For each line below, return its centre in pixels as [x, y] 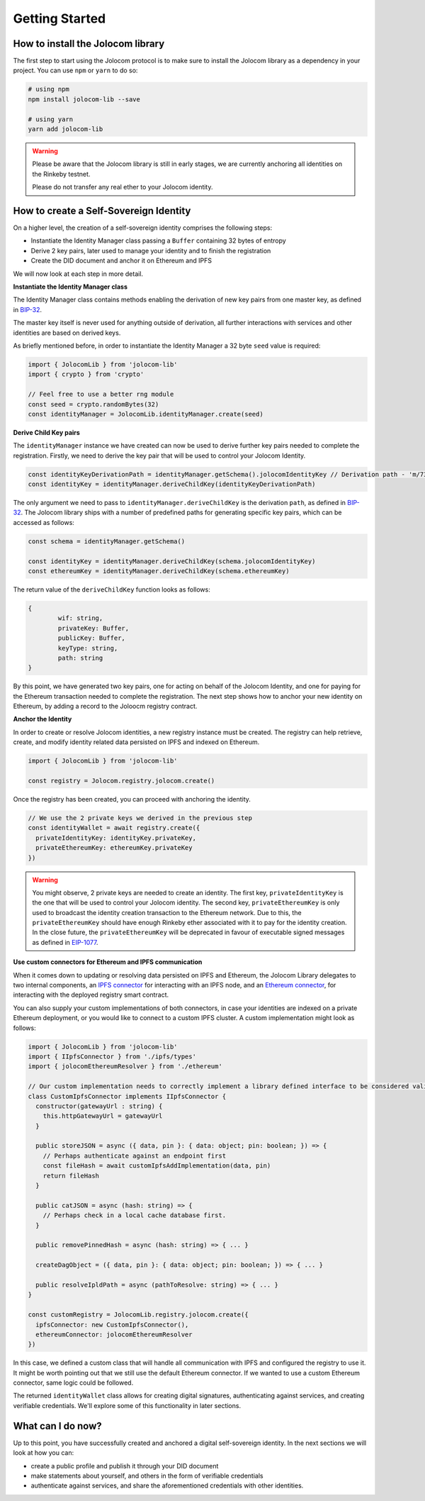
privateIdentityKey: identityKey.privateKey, [116, 838]
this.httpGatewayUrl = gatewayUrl [103, 1116]
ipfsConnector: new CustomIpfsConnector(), [112, 1324]
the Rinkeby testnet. [61, 174]
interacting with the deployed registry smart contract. [91, 995]
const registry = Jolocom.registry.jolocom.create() [121, 781]
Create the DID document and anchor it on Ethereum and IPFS [121, 261]
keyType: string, [88, 648]
